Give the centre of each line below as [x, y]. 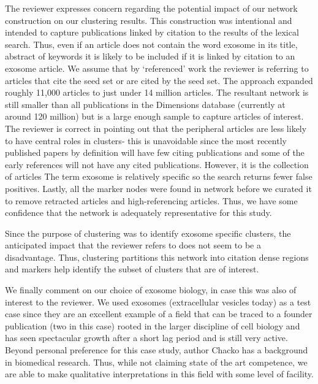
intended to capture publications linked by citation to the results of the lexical [152, 32]
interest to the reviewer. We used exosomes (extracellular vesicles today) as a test [158, 301]
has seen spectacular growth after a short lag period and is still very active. [146, 338]
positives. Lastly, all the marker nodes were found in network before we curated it [158, 188]
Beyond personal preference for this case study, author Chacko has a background [157, 350]
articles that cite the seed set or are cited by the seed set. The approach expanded [159, 80]
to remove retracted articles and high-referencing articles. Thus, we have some [151, 200]
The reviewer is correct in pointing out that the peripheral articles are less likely [156, 128]
